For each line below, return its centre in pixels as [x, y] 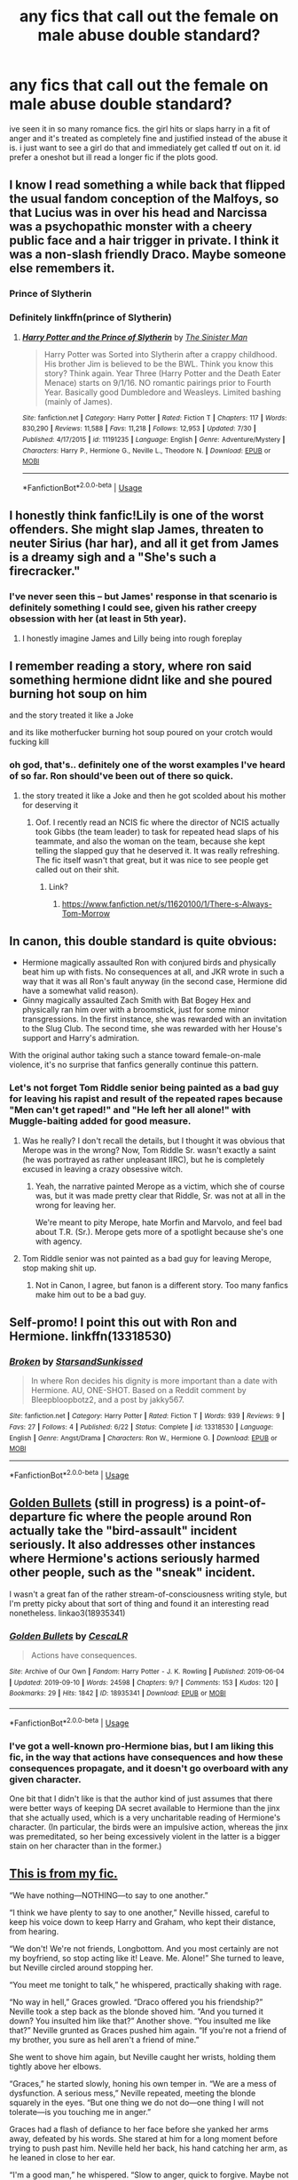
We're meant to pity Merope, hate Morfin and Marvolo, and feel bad [159, 1222]
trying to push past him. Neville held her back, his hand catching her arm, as [149, 2148]
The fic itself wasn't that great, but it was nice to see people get [152, 860]
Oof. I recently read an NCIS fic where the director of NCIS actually [157, 822]
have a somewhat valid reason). [80, 991]
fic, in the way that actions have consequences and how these [146, 1757]
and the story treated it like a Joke [71, 715]
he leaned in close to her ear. [62, 2157]
